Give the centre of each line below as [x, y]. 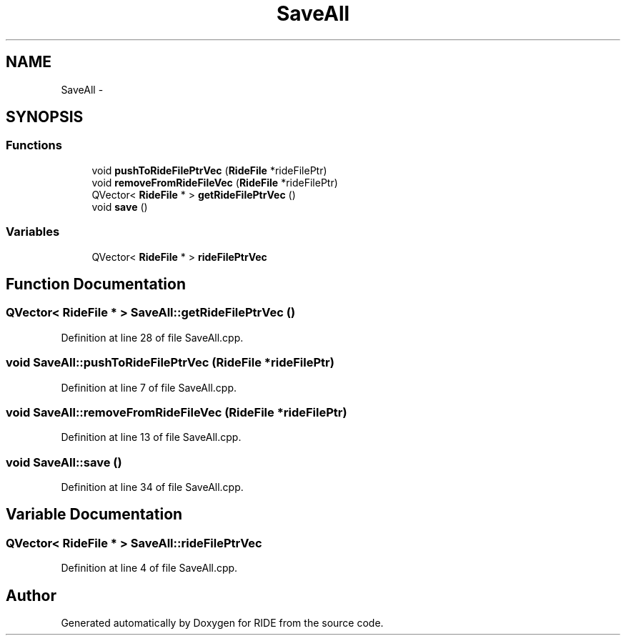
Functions [34, 145]
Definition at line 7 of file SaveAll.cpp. [149, 387]
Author [31, 595]
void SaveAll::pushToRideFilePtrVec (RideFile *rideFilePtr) [170, 363]
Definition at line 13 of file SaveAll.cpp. [151, 437]
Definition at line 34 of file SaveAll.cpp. [152, 487]
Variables [33, 232]
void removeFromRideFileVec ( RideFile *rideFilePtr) [215, 182]
